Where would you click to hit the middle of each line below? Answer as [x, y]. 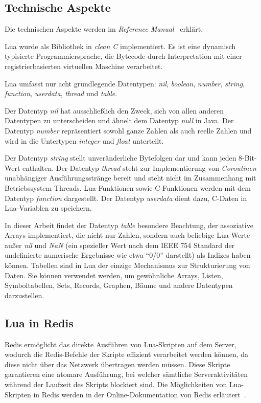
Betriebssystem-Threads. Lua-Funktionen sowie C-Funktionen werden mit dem [128, 187]
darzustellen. [25, 295]
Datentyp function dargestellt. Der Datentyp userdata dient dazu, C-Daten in [126, 198]
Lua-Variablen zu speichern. [48, 208]
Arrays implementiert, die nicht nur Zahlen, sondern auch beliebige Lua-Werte [127, 235]
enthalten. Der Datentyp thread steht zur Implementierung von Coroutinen [139, 167]
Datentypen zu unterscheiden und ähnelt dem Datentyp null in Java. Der [119, 120]
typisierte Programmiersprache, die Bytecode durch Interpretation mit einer [123, 56]
